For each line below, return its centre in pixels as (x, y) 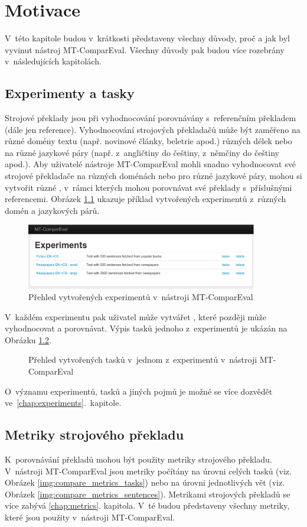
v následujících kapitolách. (53, 61)
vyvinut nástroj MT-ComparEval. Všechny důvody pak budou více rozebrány (145, 49)
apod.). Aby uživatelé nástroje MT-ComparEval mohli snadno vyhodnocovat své (150, 164)
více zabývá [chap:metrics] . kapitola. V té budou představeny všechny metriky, (147, 505)
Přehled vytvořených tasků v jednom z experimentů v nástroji (143, 360)
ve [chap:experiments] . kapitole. (63, 403)
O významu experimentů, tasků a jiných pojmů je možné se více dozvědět (139, 391)
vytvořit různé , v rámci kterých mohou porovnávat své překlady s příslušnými (148, 187)
